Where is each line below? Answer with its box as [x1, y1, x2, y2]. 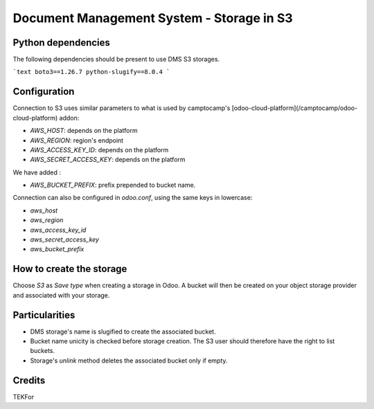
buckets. [30, 347, 55, 355]
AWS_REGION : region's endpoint [30, 136, 124, 145]
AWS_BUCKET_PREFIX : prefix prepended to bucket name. [30, 181, 196, 190]
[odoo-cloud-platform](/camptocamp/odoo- [231, 104, 358, 112]
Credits [12, 374, 46, 386]
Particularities [12, 309, 75, 321]
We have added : [12, 168, 62, 176]
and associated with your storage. [12, 291, 110, 299]
